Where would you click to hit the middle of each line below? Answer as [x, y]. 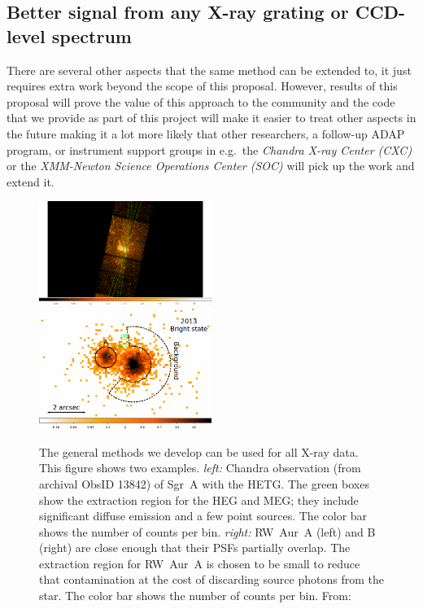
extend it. [31, 181]
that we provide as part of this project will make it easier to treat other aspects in [211, 118]
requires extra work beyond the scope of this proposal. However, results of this [202, 86]
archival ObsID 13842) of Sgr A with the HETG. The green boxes [204, 483]
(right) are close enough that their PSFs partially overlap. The [195, 548]
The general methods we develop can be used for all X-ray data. [199, 451]
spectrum [92, 35]
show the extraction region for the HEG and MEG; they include [199, 499]
